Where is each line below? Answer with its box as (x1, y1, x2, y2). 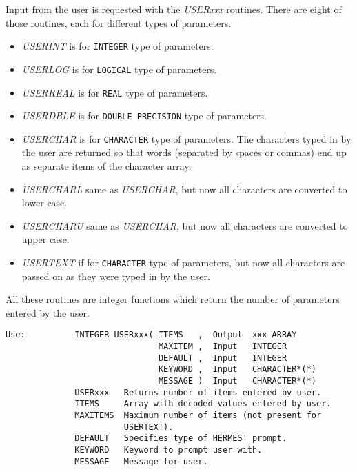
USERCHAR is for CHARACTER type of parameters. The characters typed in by (21, 131, 351, 146)
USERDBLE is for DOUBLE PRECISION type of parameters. (21, 108, 267, 123)
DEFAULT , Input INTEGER (158, 353, 287, 363)
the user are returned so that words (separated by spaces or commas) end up (21, 145, 347, 159)
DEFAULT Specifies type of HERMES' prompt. (74, 433, 287, 444)
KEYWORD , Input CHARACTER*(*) (158, 364, 317, 375)
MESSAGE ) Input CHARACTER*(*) (158, 376, 317, 386)
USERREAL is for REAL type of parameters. (21, 85, 208, 99)
